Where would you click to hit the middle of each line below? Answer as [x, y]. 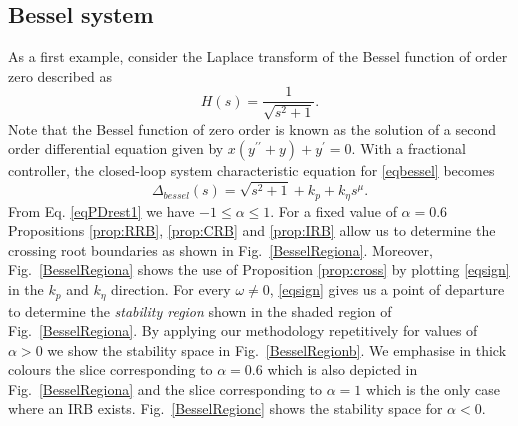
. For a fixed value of [333, 210]
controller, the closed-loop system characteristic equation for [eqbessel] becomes [251, 170]
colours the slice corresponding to [110, 369]
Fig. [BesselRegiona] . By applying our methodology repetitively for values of [243, 330]
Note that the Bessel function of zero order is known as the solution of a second [252, 128]
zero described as [60, 75]
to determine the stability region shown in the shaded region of [200, 310]
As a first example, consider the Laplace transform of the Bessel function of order [258, 56]
